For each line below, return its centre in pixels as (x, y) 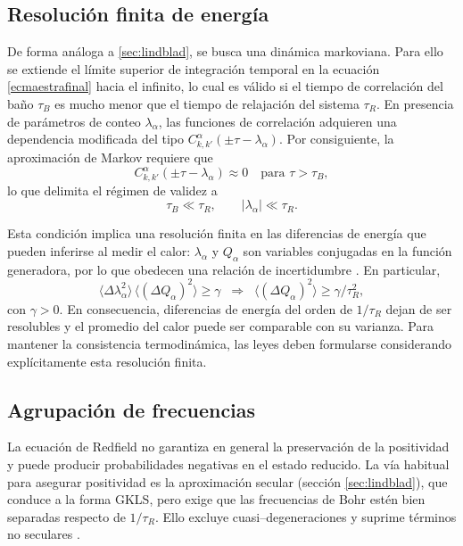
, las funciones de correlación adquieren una (277, 121)
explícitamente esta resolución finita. (107, 361)
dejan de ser (419, 308)
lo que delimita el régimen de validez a (112, 190)
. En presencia (415, 103)
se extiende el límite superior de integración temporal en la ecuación (194, 68)
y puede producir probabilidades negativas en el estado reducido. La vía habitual (228, 463)
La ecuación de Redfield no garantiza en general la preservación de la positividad (228, 447)
